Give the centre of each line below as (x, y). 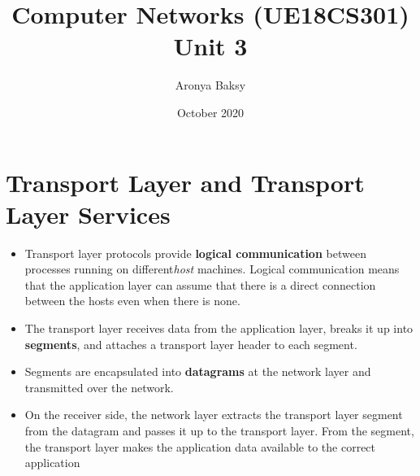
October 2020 (210, 112)
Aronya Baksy (210, 85)
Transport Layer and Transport (185, 182)
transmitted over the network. (99, 387)
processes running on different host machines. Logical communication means (212, 269)
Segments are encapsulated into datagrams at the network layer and (198, 371)
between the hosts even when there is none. (132, 301)
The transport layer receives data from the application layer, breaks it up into (219, 328)
